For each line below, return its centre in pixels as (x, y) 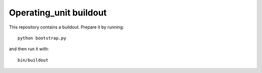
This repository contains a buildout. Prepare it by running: (66, 27)
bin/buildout (33, 60)
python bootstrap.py (42, 38)
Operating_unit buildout (58, 13)
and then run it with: (29, 49)
